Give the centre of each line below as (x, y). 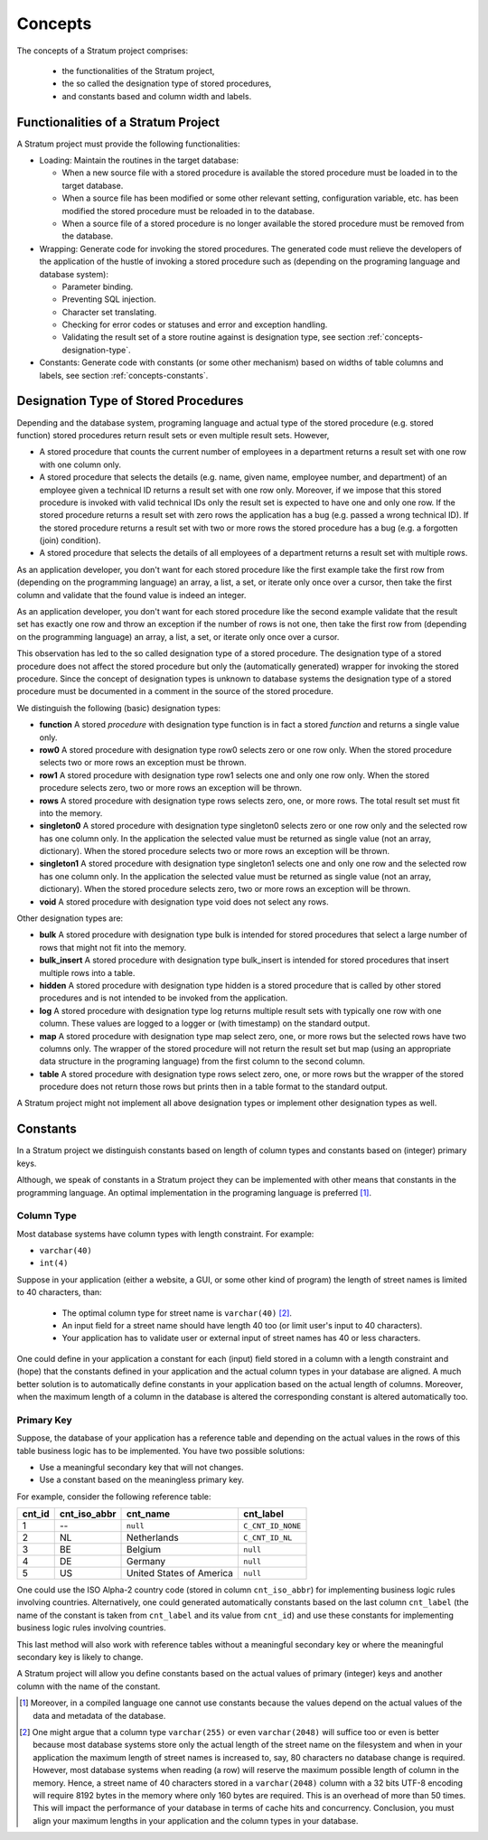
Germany (146, 1562)
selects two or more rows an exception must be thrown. (143, 763)
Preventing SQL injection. (109, 299)
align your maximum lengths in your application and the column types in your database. (196, 1820)
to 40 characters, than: (60, 1292)
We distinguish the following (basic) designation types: (119, 708)
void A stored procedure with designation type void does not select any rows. (184, 901)
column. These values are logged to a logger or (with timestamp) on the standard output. (205, 1023)
